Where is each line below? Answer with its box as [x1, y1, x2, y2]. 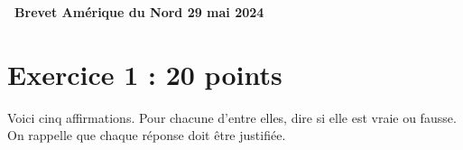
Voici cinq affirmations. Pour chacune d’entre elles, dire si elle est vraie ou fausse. [7, 108, 457, 127]
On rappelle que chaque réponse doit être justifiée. [7, 126, 286, 145]
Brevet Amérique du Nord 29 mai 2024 [14, 3, 264, 21]
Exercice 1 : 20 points [7, 55, 282, 92]
